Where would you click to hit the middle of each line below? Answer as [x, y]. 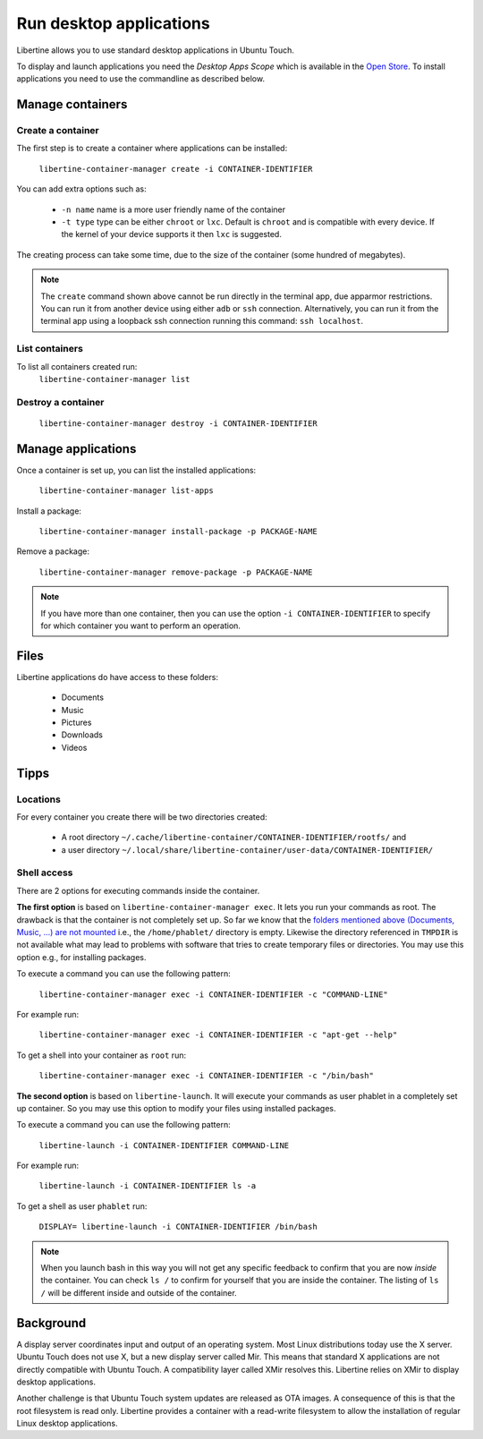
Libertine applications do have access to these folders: [118, 677]
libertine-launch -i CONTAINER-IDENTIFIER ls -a [148, 1186]
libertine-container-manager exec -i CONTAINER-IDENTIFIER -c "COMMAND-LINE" [213, 994]
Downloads [82, 735]
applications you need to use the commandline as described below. [141, 79]
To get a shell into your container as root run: [102, 1055]
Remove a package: [53, 551]
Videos [74, 747]
